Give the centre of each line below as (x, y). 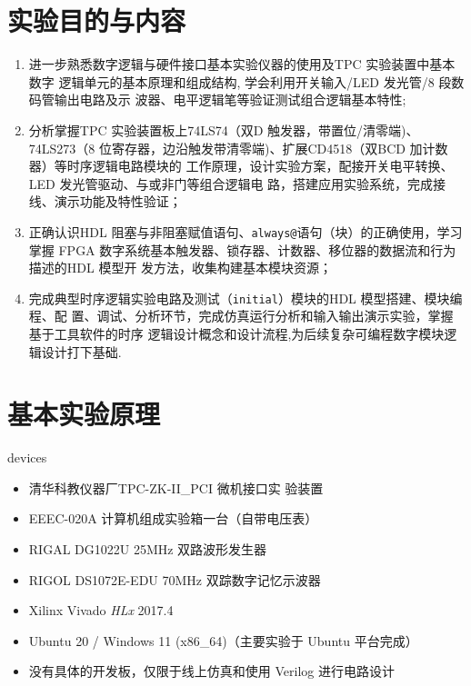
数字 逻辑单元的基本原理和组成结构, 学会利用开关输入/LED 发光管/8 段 (240, 81)
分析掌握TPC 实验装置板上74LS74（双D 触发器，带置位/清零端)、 (224, 129)
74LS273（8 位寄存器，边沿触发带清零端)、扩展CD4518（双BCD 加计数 (238, 148)
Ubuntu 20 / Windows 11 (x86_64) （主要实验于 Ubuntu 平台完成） (223, 640)
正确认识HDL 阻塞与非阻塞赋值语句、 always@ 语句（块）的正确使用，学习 (246, 231)
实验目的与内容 (97, 20)
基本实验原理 (84, 414)
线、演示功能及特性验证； (105, 201)
